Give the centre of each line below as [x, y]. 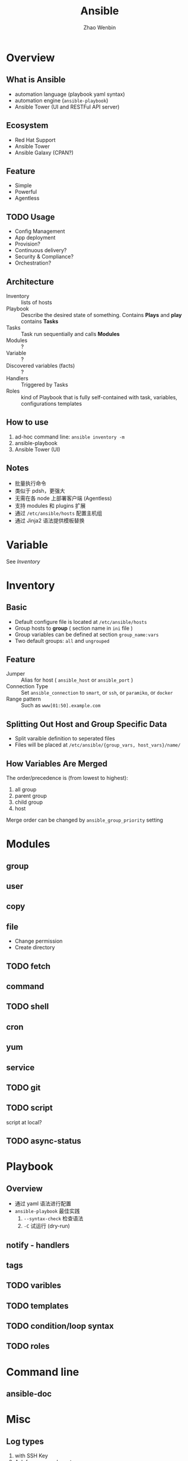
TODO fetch [28, 966]
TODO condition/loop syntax [60, 1326]
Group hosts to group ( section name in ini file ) [74, 628]
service [20, 1067]
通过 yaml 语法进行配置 [43, 1204]
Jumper [16, 674]
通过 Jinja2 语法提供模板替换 [50, 520]
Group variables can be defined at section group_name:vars [87, 634]
